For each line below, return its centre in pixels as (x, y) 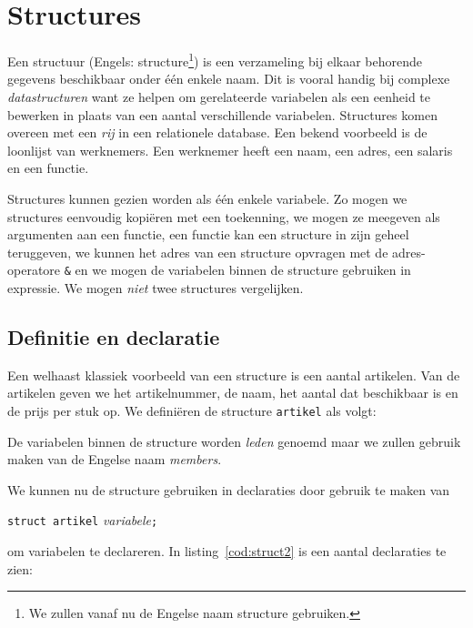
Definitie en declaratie (114, 336)
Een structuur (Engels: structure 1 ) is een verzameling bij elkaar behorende (215, 60)
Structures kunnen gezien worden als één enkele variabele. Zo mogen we (207, 198)
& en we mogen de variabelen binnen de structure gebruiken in (237, 270)
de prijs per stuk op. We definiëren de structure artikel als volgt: (192, 410)
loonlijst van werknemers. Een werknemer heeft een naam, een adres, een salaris (230, 150)
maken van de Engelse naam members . (115, 459)
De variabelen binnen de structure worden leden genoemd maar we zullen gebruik (234, 441)
